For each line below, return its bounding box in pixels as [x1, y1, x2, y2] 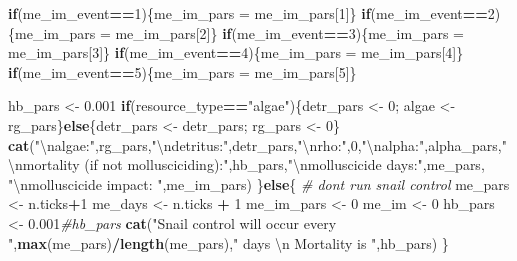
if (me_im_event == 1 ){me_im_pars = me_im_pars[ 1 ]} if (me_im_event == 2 [8, 3, 495, 23]
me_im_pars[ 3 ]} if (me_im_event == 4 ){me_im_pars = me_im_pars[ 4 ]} [8, 42, 464, 63]
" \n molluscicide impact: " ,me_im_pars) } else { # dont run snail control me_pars [8, 173, 510, 194]
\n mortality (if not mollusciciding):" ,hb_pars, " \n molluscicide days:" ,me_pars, [8, 154, 485, 175]
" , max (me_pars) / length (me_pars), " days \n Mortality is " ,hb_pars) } [8, 232, 449, 253]
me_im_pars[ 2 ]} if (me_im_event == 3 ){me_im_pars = [115, 22, 464, 43]
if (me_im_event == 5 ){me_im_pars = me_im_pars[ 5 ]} [8, 61, 357, 82]
